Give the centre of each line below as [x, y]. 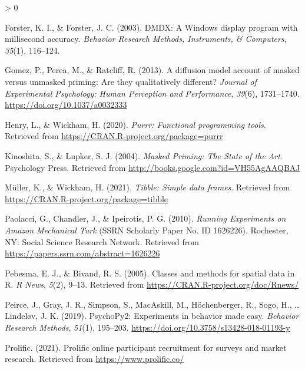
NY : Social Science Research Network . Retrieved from [102, 241]
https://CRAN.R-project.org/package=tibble [87, 198]
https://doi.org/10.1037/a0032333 [66, 105]
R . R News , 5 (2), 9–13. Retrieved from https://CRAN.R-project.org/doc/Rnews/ [152, 284]
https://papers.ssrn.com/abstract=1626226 [82, 253]
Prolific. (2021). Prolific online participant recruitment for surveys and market [146, 347]
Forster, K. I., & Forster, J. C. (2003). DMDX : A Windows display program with [151, 27]
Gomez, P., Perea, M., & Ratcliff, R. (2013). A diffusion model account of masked [152, 70]
